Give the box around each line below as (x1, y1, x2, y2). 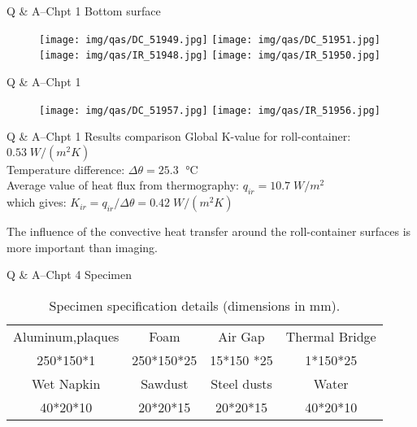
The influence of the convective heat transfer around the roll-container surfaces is (7, 223, 411, 240)
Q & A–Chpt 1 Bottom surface (7, 2, 161, 19)
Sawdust (141, 373, 189, 393)
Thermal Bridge (285, 326, 376, 346)
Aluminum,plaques (13, 326, 119, 346)
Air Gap (218, 326, 265, 346)
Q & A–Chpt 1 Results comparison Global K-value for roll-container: (7, 128, 351, 145)
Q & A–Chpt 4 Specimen (7, 266, 132, 283)
